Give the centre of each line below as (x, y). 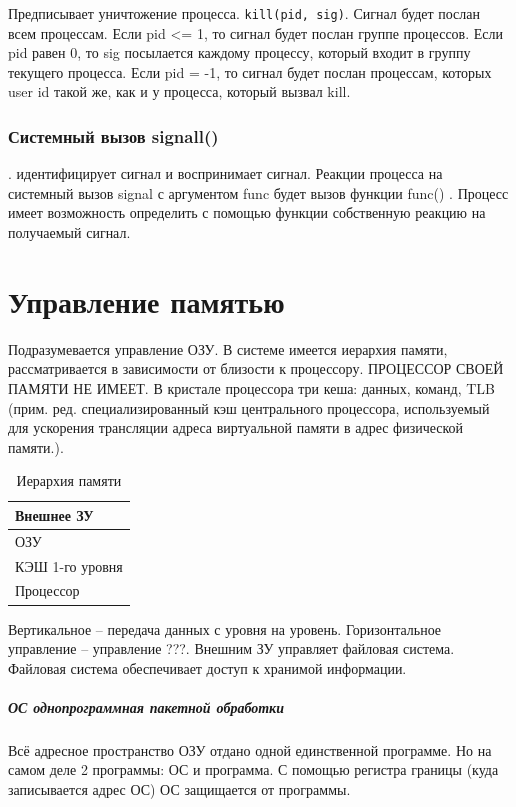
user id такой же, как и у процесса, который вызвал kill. (179, 91)
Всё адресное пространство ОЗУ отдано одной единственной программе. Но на (250, 749)
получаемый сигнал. (69, 232)
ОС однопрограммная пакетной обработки (146, 706)
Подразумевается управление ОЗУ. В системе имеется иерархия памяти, (228, 348)
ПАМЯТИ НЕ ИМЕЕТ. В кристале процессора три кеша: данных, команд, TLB (251, 387)
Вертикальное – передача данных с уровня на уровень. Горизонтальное (225, 628)
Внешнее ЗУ (54, 514)
